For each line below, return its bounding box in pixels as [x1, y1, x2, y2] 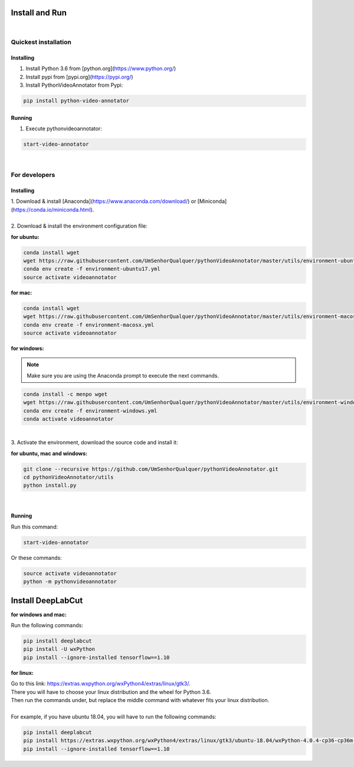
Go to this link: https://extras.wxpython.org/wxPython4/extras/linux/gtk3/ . [11, 680, 191, 687]
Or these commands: [11, 554, 62, 561]
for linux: [11, 669, 34, 676]
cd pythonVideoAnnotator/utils [23, 474, 114, 481]
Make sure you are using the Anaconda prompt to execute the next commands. [27, 372, 219, 379]
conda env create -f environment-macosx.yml [23, 322, 155, 328]
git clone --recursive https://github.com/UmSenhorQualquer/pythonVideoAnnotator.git [23, 466, 278, 472]
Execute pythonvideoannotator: [25, 125, 103, 132]
